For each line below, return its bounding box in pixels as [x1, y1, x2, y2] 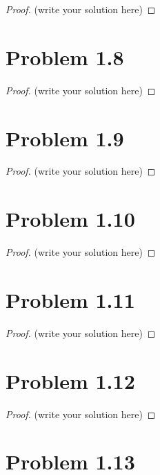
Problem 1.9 [6, 123, 124, 152]
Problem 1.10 [6, 205, 135, 233]
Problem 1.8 [6, 42, 124, 71]
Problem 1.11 [6, 285, 135, 313]
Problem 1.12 [6, 366, 135, 395]
